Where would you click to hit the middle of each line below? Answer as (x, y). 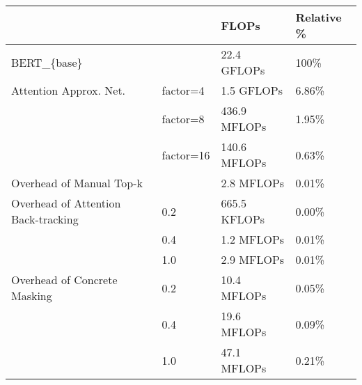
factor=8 (183, 118)
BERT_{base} (47, 62)
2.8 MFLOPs (253, 183)
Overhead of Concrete (64, 280)
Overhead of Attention (66, 203)
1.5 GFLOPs (252, 90)
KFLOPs (243, 219)
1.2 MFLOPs (253, 239)
